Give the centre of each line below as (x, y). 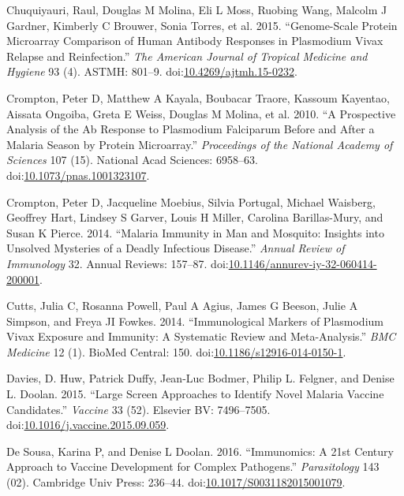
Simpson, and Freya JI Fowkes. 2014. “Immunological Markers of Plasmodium (195, 321)
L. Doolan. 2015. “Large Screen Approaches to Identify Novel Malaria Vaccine (195, 394)
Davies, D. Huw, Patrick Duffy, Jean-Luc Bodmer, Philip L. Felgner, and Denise (200, 378)
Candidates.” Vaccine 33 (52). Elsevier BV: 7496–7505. (138, 409)
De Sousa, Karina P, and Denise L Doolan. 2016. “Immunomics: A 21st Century (200, 451)
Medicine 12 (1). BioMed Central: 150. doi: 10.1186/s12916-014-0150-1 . (176, 351)
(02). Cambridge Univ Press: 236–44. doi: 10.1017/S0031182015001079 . (176, 482)
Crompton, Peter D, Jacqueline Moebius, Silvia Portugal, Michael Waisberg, (191, 201)
